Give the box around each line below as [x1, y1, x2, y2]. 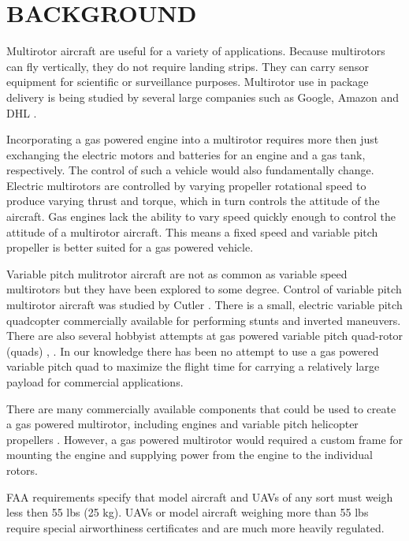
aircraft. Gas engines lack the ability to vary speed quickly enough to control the [6, 208, 396, 225]
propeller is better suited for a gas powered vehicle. [6, 239, 254, 256]
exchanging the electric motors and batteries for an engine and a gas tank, [6, 146, 366, 162]
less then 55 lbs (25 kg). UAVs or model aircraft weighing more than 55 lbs [6, 504, 369, 520]
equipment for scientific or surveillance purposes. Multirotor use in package [6, 73, 369, 90]
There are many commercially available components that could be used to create [6, 400, 396, 416]
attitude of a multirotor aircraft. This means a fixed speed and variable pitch [6, 223, 378, 240]
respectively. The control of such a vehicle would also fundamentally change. [6, 162, 374, 178]
